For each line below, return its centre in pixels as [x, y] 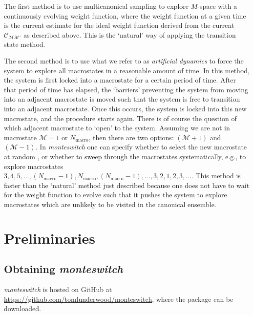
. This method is [216, 176]
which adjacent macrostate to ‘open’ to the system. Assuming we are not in [117, 128]
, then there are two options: [131, 137]
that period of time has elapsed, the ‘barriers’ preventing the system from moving [126, 89]
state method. [25, 44]
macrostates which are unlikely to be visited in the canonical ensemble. [110, 204]
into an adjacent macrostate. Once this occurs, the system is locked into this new [125, 108]
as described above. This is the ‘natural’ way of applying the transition [130, 34]
